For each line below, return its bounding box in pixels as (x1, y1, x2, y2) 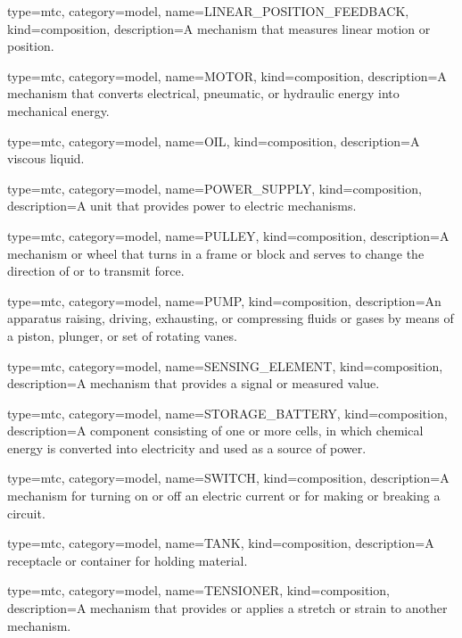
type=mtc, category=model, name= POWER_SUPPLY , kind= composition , (7, 178, 422, 197)
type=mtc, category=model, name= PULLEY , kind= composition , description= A (7, 226, 450, 244)
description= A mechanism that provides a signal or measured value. (7, 374, 380, 393)
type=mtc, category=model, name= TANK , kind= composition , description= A (7, 534, 434, 552)
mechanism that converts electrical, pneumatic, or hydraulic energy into (7, 84, 400, 103)
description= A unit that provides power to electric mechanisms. (7, 196, 357, 215)
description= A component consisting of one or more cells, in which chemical (7, 421, 424, 440)
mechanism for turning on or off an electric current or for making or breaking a (7, 486, 441, 505)
